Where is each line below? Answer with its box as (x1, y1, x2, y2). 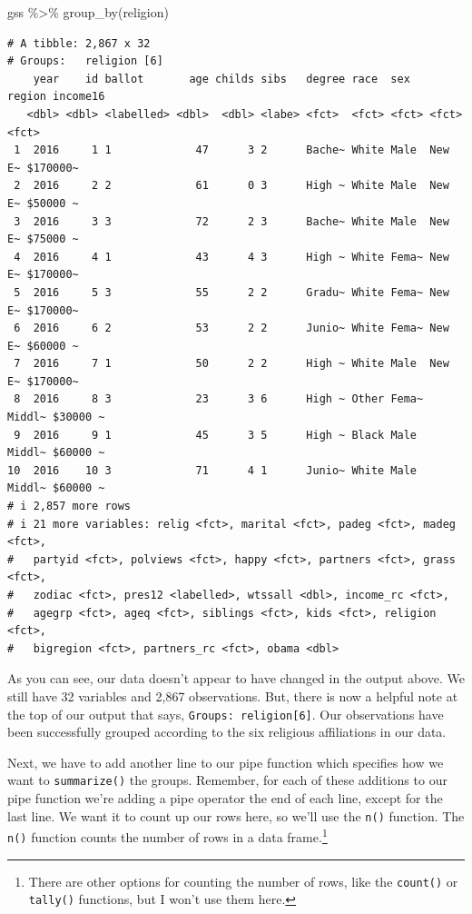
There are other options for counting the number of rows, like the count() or (28, 871, 458, 890)
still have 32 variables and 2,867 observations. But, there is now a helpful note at (7, 686, 458, 705)
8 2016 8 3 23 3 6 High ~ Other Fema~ (14, 392, 424, 406)
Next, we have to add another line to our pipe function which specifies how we (7, 752, 444, 771)
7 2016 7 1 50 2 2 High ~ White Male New (14, 357, 449, 371)
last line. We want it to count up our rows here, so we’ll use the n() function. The (7, 806, 465, 825)
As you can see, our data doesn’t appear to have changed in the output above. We (7, 669, 465, 688)
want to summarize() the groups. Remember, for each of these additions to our (7, 770, 447, 790)
